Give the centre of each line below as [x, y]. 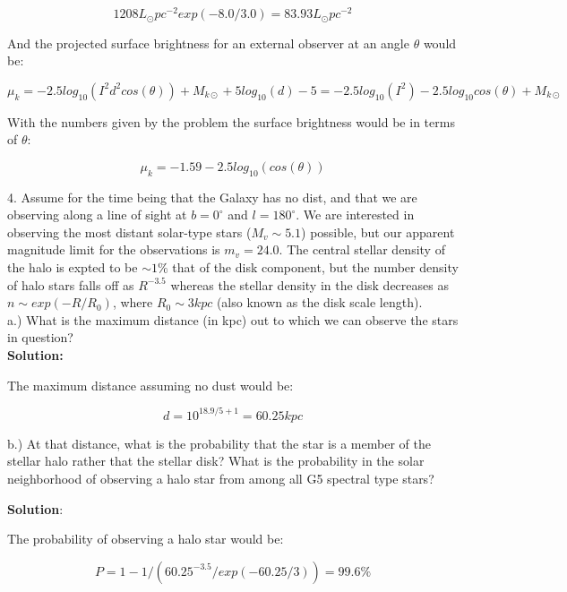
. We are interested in [355, 214]
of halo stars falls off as [71, 284]
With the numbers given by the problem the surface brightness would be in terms [231, 121]
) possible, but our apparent [378, 232]
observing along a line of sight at [97, 214]
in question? [40, 337]
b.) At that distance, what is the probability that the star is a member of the [219, 443]
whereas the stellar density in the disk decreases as [309, 284]
